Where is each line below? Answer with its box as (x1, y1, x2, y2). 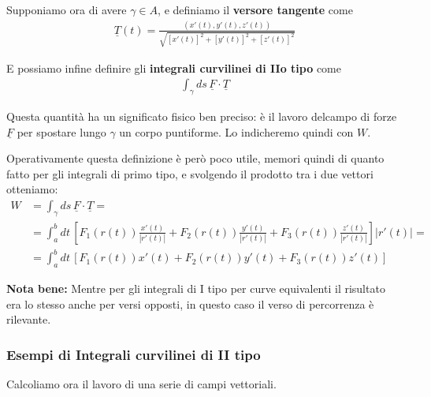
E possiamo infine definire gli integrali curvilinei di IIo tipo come (6, 59, 341, 76)
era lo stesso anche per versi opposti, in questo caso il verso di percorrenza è (6, 295, 374, 312)
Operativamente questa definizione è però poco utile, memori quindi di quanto (6, 150, 385, 167)
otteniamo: (6, 181, 58, 197)
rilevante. (6, 311, 51, 328)
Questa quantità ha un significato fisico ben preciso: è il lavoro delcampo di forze (6, 108, 397, 125)
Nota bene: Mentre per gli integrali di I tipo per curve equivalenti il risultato (6, 280, 385, 297)
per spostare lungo (17, 123, 106, 140)
